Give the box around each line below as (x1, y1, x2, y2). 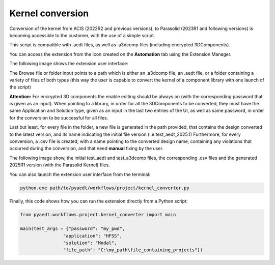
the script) (9, 84, 32, 90)
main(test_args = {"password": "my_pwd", (20, 226, 125, 231)
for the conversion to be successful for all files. (9, 114, 108, 121)
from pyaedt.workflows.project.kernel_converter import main (20, 212, 176, 217)
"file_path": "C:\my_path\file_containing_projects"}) (63, 247, 203, 253)
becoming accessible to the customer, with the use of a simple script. (9, 32, 155, 38)
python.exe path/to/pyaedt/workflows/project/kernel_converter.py (20, 185, 189, 191)
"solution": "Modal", (63, 240, 117, 246)
